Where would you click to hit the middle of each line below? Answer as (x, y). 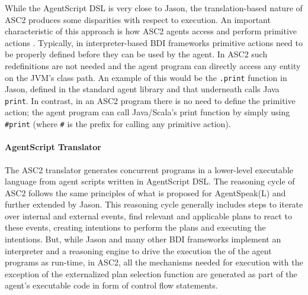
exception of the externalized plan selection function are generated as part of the (151, 273)
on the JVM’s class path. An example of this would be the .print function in (146, 77)
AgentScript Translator (53, 147)
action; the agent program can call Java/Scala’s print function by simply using (147, 112)
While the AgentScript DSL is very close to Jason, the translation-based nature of (154, 8)
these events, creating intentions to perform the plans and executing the (135, 227)
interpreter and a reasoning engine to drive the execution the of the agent (138, 250)
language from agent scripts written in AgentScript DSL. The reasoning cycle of (150, 181)
